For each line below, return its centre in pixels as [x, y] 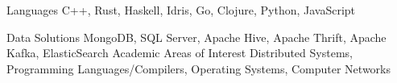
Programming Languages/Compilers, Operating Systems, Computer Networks [199, 68]
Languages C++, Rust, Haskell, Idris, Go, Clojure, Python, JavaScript [181, 10]
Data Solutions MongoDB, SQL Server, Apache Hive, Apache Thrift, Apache [196, 37]
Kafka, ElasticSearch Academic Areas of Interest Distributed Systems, [180, 53]
